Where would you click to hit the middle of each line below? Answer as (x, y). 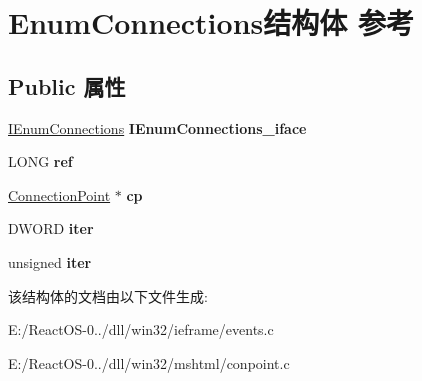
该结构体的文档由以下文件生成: (108, 295)
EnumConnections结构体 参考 (211, 22)
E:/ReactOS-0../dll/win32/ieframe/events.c (141, 329)
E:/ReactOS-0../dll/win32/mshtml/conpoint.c (149, 362)
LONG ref (40, 161)
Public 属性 (67, 85)
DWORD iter (51, 228)
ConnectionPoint (59, 194)
